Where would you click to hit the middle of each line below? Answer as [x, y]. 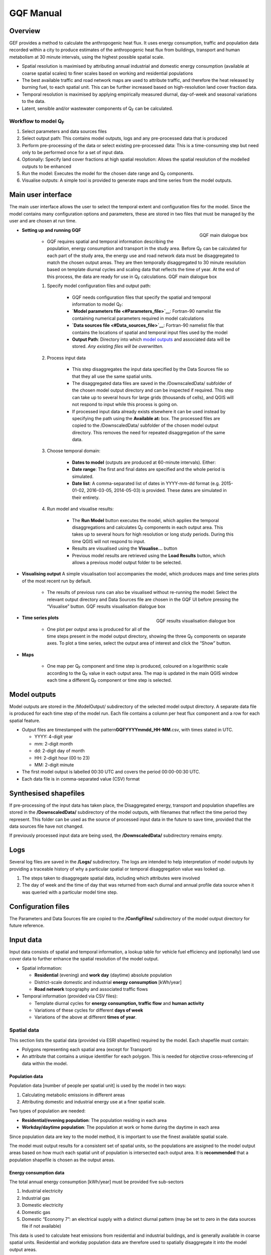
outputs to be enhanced [46, 166]
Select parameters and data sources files [64, 131]
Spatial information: [42, 968]
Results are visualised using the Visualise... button [125, 548]
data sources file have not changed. [46, 826]
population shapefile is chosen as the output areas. [62, 1160]
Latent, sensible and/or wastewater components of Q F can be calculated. [97, 109]
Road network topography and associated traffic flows [91, 989]
